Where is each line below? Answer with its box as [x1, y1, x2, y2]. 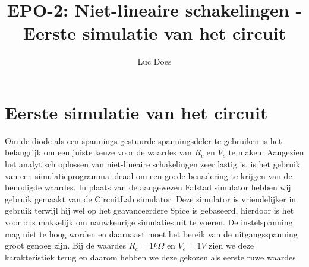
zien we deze [209, 239, 254, 252]
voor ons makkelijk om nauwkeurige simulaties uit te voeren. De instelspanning [5, 216, 293, 228]
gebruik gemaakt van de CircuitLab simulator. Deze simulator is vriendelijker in [5, 192, 297, 205]
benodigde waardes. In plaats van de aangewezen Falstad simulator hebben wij [5, 181, 291, 193]
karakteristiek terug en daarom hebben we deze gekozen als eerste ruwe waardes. [5, 250, 298, 263]
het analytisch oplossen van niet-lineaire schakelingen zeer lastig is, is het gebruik [5, 158, 301, 170]
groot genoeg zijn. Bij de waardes [5, 239, 127, 252]
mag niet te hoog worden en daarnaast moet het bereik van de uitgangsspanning [5, 227, 298, 240]
